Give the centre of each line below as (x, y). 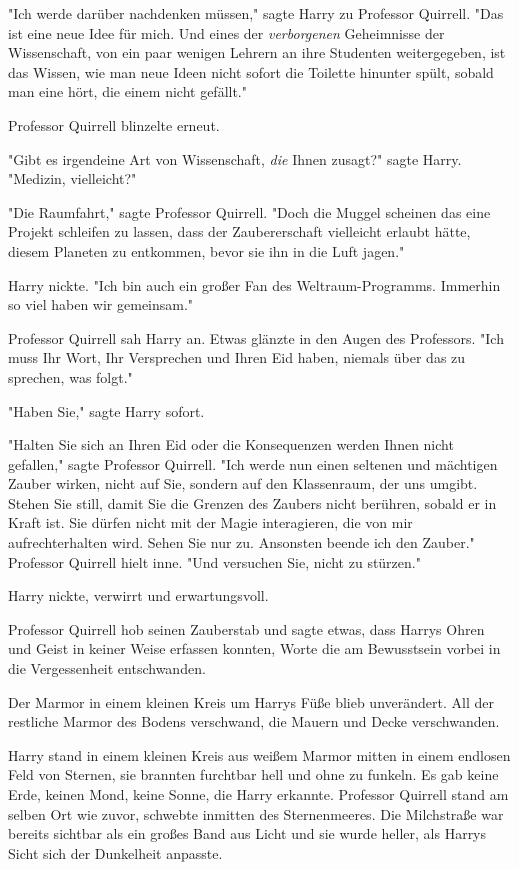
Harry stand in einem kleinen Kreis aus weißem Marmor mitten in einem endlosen (259, 754)
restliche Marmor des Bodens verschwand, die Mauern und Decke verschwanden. (254, 721)
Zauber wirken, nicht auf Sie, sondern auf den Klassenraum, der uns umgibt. (243, 483)
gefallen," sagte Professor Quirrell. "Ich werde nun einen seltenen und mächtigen (253, 463)
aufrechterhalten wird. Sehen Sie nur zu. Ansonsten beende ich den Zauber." (241, 542)
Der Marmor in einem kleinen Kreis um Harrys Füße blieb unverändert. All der (251, 701)
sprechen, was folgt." (70, 376)
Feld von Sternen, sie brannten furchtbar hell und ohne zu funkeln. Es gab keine (253, 774)
